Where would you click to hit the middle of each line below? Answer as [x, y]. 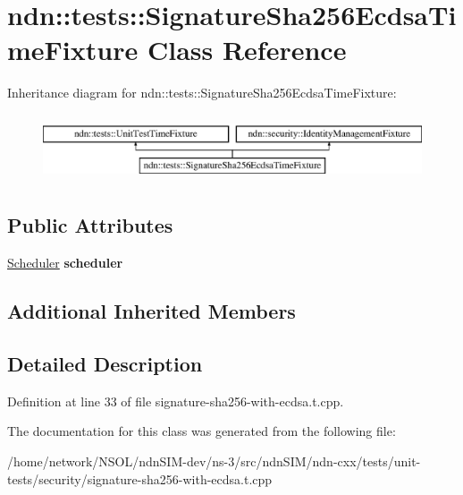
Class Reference [247, 50]
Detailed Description [105, 364]
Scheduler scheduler [65, 263]
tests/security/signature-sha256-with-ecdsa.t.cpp [140, 478]
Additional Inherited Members [152, 311]
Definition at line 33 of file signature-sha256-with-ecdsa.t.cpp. [176, 401]
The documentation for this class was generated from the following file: [202, 431]
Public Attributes [90, 225]
